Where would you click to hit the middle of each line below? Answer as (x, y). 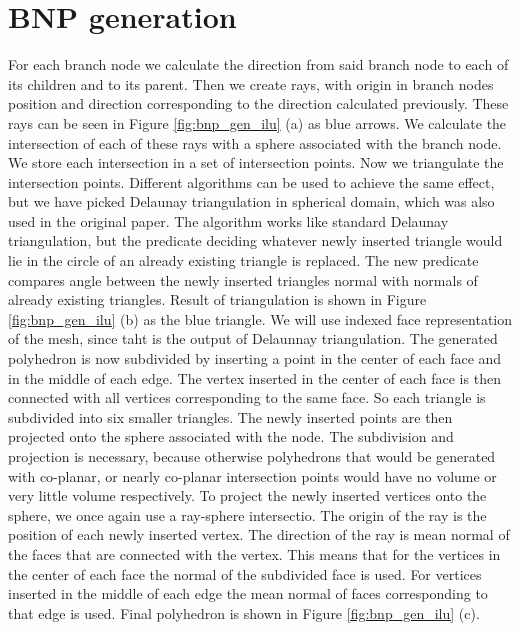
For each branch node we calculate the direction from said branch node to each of (258, 64)
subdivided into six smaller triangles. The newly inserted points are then (230, 416)
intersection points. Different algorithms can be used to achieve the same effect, (251, 181)
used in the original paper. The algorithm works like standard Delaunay (228, 220)
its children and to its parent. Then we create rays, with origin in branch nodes (251, 83)
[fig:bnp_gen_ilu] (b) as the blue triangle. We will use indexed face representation (260, 318)
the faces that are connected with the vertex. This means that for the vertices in (254, 553)
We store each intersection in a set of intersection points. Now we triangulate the (256, 162)
